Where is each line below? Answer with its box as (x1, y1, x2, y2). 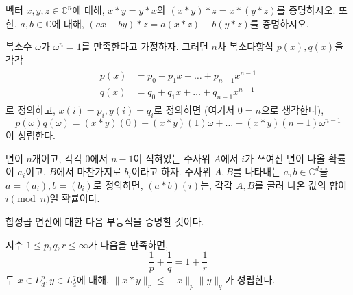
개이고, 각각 (32, 151, 82, 165)
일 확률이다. (49, 191, 100, 205)
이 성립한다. (5, 128, 56, 142)
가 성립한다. (225, 272, 276, 287)
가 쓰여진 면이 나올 (245, 151, 326, 165)
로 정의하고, (5, 103, 56, 117)
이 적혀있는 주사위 (133, 151, 210, 165)
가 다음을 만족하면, (88, 237, 169, 251)
